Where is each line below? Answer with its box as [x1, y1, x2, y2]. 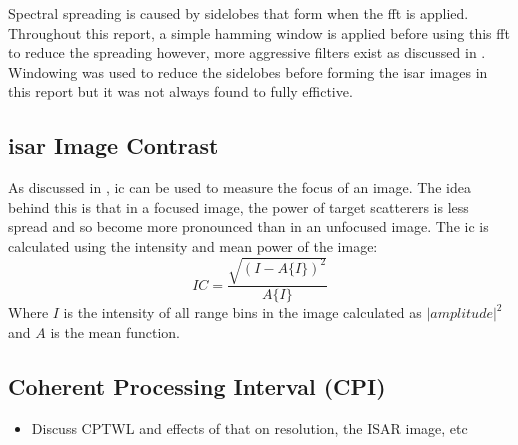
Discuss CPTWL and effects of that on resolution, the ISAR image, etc [31, 417, 468, 438]
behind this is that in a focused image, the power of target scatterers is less [8, 196, 469, 217]
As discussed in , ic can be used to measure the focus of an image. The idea [8, 177, 471, 198]
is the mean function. [50, 321, 180, 342]
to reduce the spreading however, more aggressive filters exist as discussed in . [8, 42, 486, 63]
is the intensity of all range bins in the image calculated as [63, 302, 422, 323]
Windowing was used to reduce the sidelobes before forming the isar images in [8, 61, 488, 82]
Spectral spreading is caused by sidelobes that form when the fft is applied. [8, 3, 469, 23]
